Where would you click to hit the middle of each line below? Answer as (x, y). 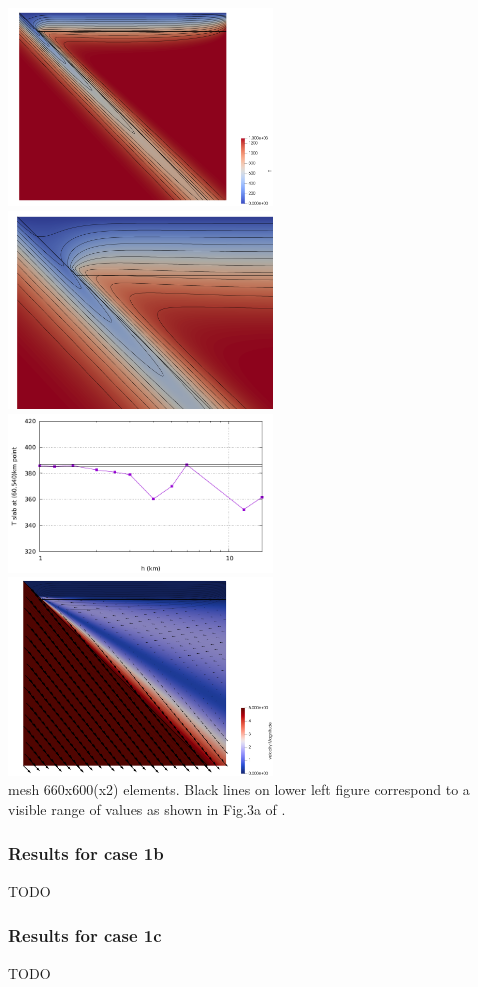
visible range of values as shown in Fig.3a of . (147, 808)
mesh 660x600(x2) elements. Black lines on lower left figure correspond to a (239, 789)
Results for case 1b (86, 853)
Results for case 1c (85, 935)
